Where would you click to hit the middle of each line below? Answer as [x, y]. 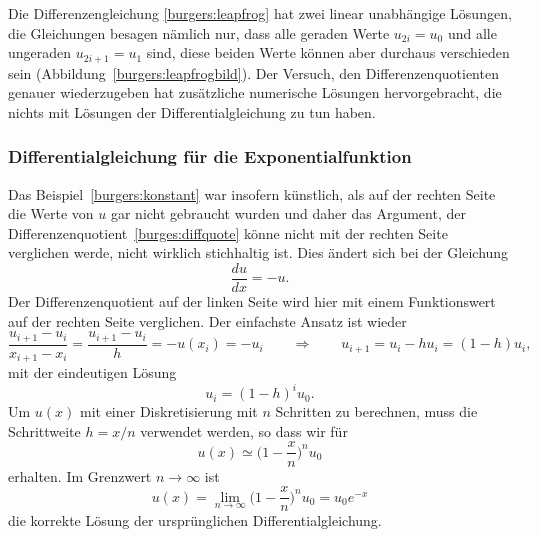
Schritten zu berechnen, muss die [376, 411]
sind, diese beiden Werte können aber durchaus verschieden [328, 52]
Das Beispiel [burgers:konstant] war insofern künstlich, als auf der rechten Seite [252, 193]
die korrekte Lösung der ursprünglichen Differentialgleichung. [195, 520]
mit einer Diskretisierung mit [168, 411]
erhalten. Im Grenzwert [80, 475]
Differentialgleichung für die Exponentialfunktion [210, 156]
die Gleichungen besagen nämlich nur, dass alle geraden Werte [199, 32]
